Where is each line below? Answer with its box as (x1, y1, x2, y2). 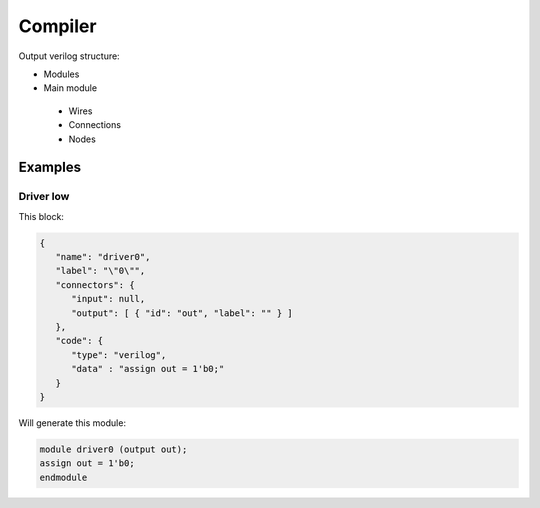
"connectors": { (55, 279, 135, 290)
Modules (43, 68, 80, 80)
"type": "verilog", (71, 349, 167, 360)
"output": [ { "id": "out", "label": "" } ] (71, 307, 294, 319)
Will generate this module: (18, 416, 127, 429)
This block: (18, 210, 65, 222)
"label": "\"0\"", (55, 265, 146, 277)
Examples (18, 159, 82, 176)
